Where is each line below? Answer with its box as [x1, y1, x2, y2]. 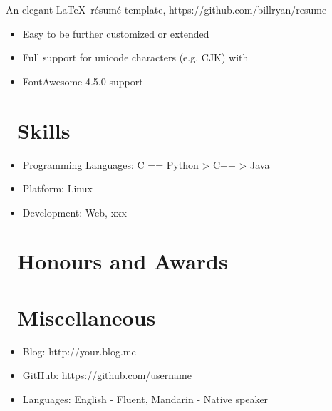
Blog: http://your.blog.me [22, 343, 136, 358]
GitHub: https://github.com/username [22, 368, 192, 383]
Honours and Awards [17, 246, 228, 276]
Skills [17, 115, 71, 145]
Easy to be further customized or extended [22, 26, 209, 41]
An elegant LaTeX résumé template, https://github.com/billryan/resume [6, 2, 327, 16]
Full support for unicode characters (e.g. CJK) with [22, 50, 249, 65]
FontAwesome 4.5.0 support [22, 73, 143, 88]
